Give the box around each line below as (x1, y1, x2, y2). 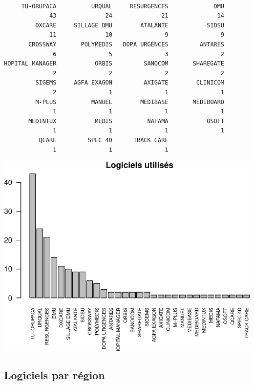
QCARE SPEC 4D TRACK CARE (39, 136, 169, 144)
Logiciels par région (4, 367, 105, 382)
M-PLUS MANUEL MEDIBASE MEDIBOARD (35, 98, 225, 106)
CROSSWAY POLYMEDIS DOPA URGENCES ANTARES (28, 41, 225, 48)
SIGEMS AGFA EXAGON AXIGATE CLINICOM (35, 79, 225, 86)
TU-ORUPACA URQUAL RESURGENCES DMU (21, 2, 225, 10)
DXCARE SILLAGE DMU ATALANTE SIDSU (35, 21, 225, 29)
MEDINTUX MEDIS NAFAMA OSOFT (28, 117, 225, 125)
